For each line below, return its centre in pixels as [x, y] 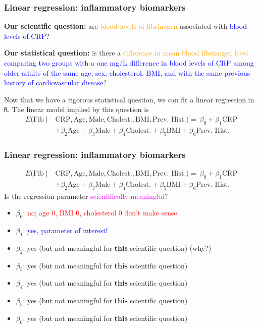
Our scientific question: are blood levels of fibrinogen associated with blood [125, 26]
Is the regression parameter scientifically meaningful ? [86, 196]
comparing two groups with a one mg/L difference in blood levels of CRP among [129, 63]
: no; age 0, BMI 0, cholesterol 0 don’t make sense [100, 213]
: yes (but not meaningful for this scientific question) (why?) [117, 248]
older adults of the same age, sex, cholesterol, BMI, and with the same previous [127, 72]
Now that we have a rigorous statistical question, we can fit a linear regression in [129, 99]
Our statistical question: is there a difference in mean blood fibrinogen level [126, 53]
